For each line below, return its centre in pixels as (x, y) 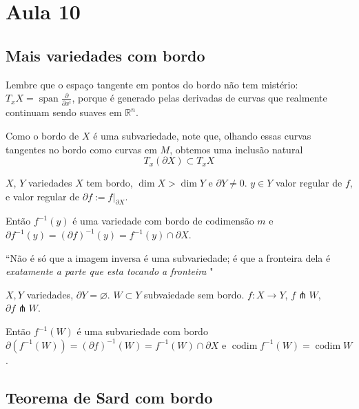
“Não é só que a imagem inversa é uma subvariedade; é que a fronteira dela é (168, 257)
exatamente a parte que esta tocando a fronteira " (110, 271)
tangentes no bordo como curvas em (81, 149)
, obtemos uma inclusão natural (236, 149)
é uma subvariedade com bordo (142, 331)
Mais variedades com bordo (105, 55)
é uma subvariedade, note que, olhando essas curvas (202, 135)
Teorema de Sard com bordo (109, 397)
